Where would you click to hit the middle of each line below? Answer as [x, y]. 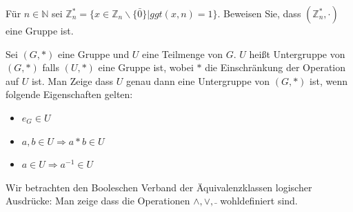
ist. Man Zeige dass [72, 80]
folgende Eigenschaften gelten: [69, 94]
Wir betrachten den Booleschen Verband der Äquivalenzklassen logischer [159, 187]
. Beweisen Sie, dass [259, 13]
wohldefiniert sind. [259, 201]
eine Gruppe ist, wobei [146, 67]
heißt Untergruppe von [297, 54]
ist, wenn [329, 80]
